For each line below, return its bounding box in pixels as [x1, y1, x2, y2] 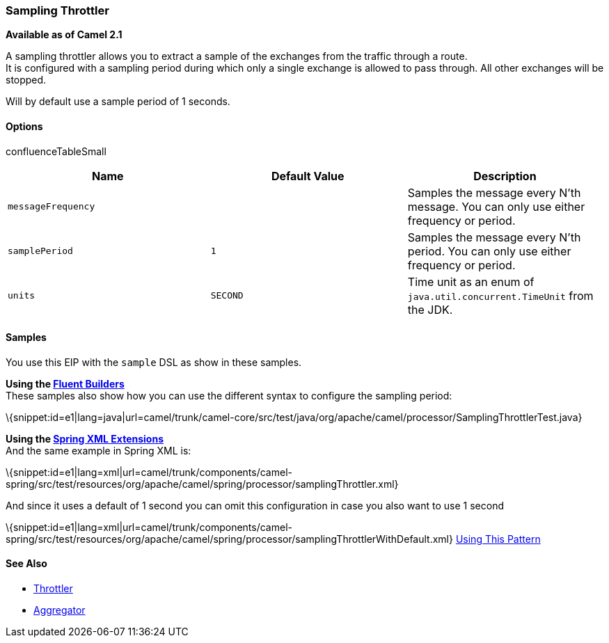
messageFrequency [8, 201, 95, 212]
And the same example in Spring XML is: [6, 444, 191, 457]
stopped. [6, 74, 47, 86]
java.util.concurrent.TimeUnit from [407, 288, 594, 303]
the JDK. [407, 302, 453, 317]
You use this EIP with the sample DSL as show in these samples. [6, 356, 302, 368]
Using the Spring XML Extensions [6, 432, 164, 445]
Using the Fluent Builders [6, 377, 125, 390]
